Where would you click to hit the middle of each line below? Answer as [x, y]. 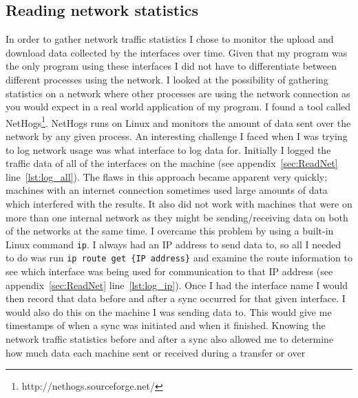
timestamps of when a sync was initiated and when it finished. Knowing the [166, 325]
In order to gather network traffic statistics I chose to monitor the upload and [170, 39]
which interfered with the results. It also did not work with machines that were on [179, 203]
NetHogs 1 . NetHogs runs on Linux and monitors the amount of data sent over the [178, 121]
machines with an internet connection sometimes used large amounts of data [167, 190]
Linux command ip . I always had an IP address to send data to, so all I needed [173, 244]
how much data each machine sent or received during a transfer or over [156, 352]
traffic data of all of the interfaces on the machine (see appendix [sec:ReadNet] [172, 163]
